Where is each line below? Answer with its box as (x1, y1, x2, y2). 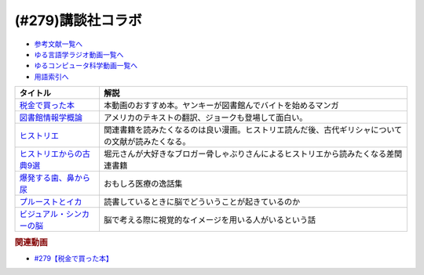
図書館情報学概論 (19, 112, 82, 123)
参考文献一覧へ (34, 39, 82, 49)
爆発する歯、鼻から (19, 172, 90, 183)
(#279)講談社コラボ (14, 12, 143, 29)
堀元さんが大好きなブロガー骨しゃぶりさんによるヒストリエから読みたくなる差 (103, 149, 395, 160)
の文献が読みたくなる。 (103, 136, 191, 147)
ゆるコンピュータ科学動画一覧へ (34, 61, 137, 71)
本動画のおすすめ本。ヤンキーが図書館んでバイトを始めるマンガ (103, 100, 339, 111)
